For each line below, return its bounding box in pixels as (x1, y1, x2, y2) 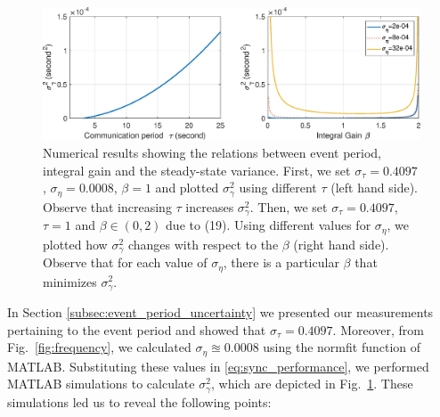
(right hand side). (293, 234, 389, 253)
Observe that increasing (43, 197, 172, 216)
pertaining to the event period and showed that (7, 320, 266, 339)
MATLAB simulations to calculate (7, 374, 195, 393)
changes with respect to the (127, 234, 279, 253)
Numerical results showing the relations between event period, (43, 143, 382, 162)
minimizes (43, 272, 97, 290)
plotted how (43, 234, 108, 253)
